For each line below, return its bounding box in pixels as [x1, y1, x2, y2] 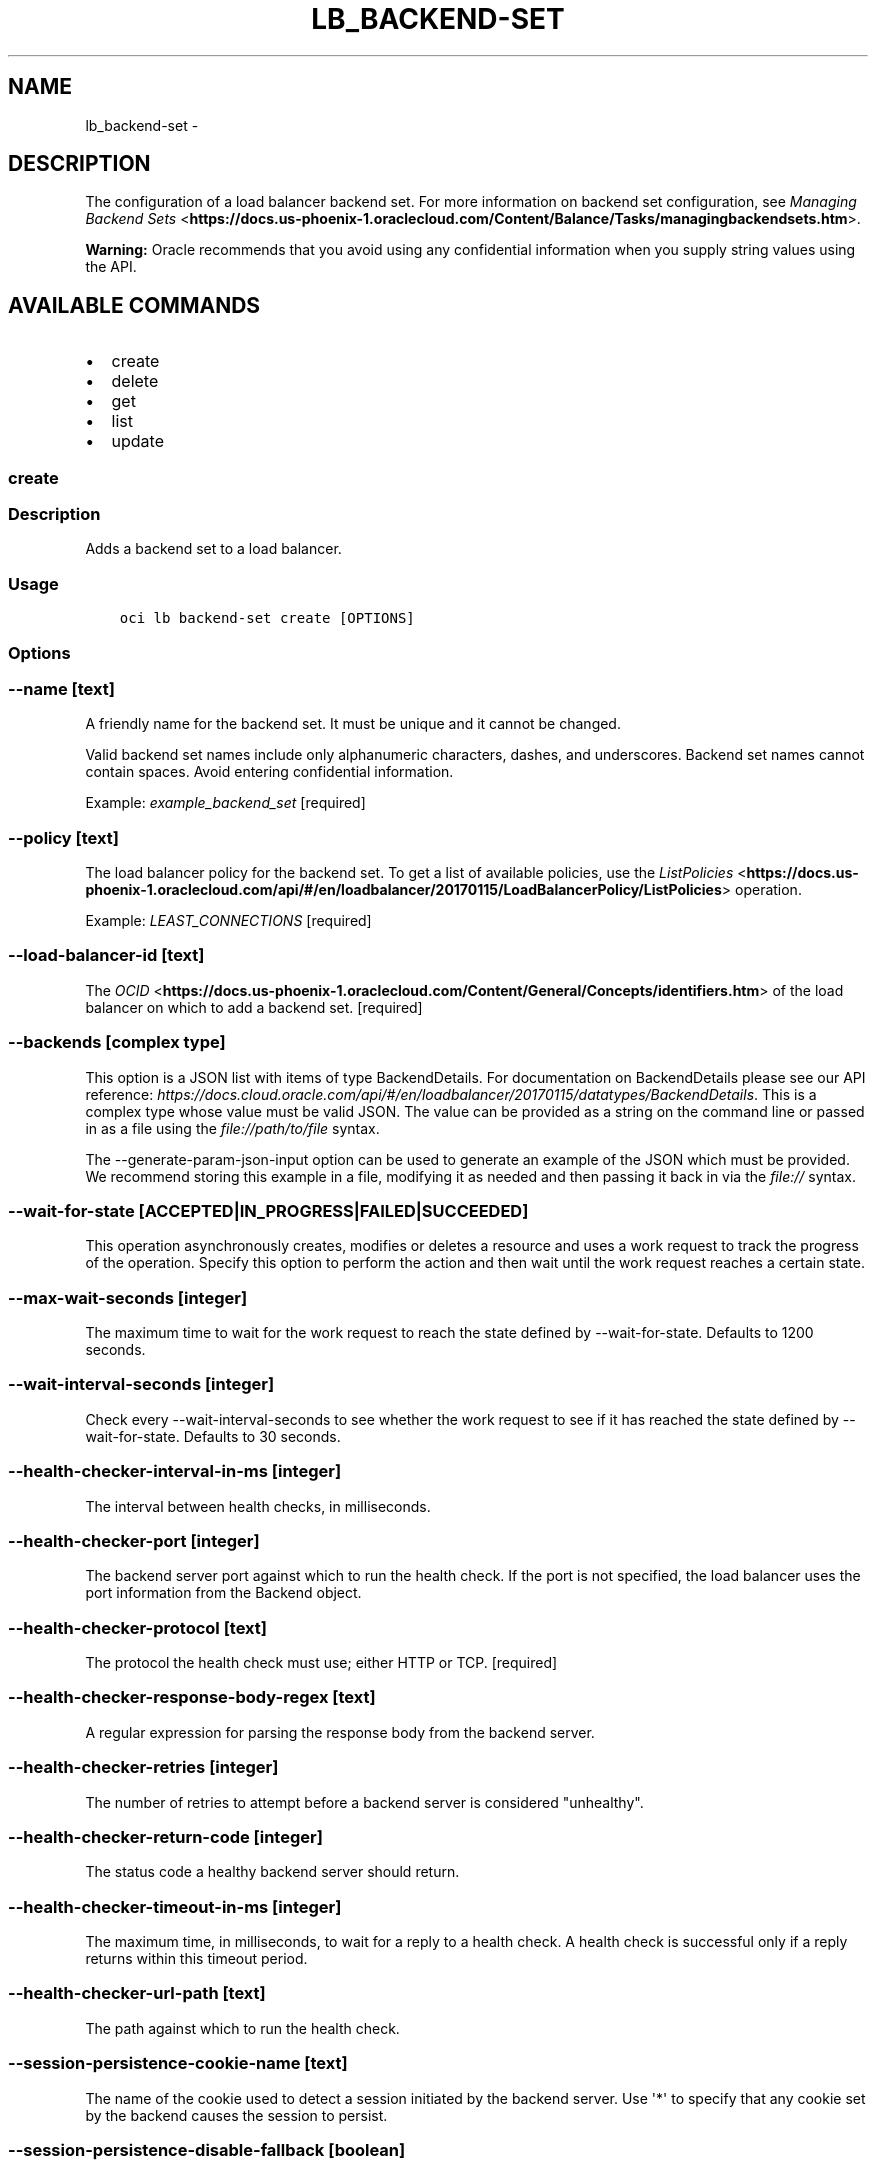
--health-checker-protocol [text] [8, 1617, 267, 1638]
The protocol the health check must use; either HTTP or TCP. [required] [85, 1654, 558, 1672]
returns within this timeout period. [85, 1950, 308, 1968]
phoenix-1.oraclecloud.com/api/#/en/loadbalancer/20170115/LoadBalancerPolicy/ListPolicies [85, 881, 722, 899]
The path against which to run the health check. [85, 2019, 400, 2037]
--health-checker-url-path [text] [8, 1983, 266, 2004]
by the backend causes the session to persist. [85, 2106, 388, 2124]
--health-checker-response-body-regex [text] [8, 1687, 376, 1708]
